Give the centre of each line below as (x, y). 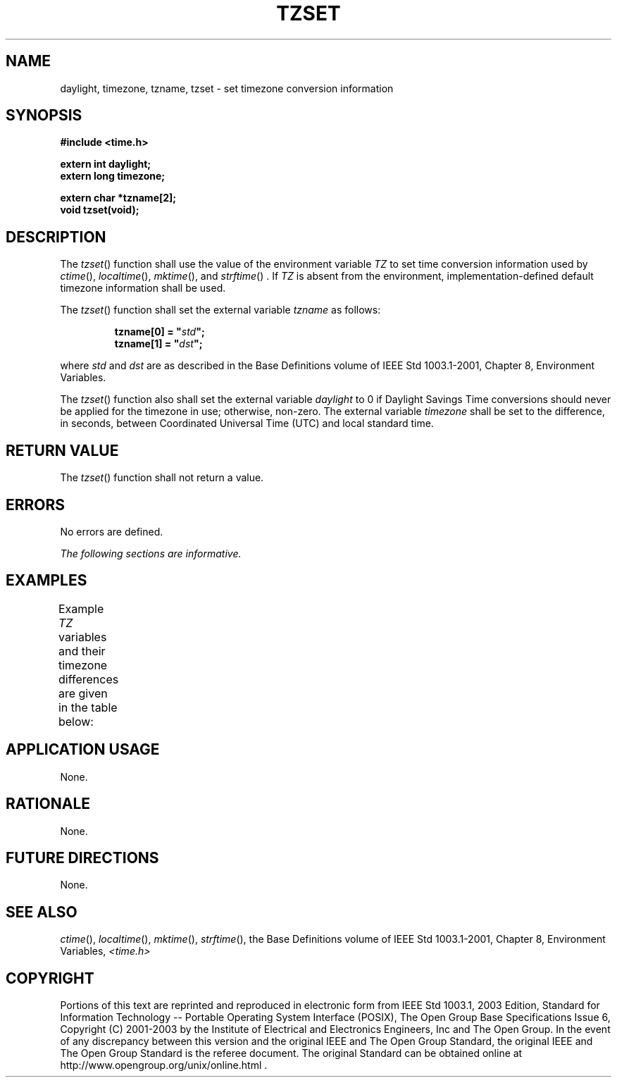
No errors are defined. (112, 531)
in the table (88, 707)
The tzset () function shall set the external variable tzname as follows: (220, 310)
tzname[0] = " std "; (160, 332)
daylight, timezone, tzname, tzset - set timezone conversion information (227, 88)
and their (82, 651)
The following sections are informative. (151, 553)
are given (83, 693)
